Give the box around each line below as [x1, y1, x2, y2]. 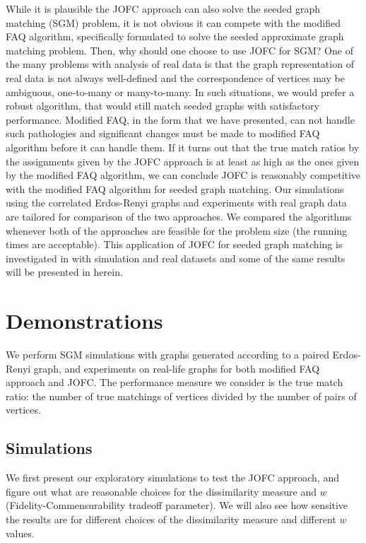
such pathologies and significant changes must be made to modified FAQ [6, 126, 320, 141]
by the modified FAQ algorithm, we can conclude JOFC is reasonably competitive [6, 168, 361, 182]
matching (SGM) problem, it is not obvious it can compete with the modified [6, 15, 341, 30]
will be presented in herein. [6, 264, 123, 279]
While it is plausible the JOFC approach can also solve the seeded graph [6, 1, 320, 16]
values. [6, 525, 35, 540]
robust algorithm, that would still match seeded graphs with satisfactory [6, 98, 319, 113]
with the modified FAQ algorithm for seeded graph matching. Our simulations [6, 181, 344, 196]
